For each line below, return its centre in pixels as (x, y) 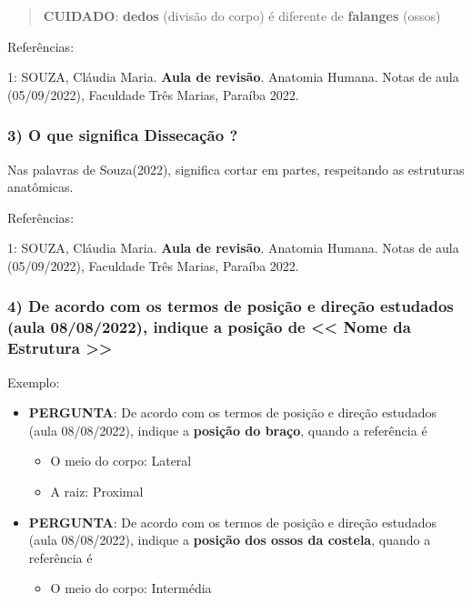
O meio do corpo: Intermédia (131, 588)
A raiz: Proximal (97, 491)
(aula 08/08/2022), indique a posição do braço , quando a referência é (228, 430)
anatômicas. (40, 187)
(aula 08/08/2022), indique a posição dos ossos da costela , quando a (230, 540)
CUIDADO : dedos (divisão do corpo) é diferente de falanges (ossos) (242, 15)
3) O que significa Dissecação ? (123, 135)
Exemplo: (34, 382)
